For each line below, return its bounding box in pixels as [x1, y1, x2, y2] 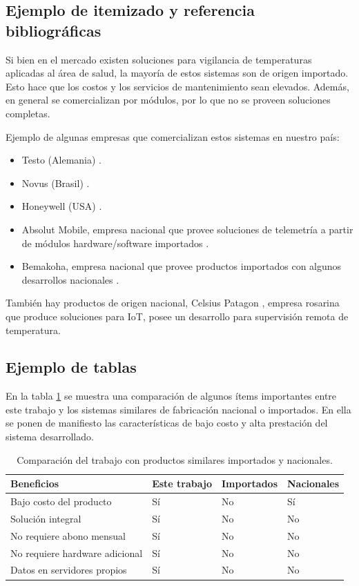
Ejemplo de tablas [6, 356, 137, 378]
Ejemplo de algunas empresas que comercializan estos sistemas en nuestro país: [6, 129, 340, 144]
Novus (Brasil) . [21, 175, 90, 190]
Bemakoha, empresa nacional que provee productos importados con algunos [21, 259, 342, 273]
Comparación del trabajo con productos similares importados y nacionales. [17, 452, 333, 467]
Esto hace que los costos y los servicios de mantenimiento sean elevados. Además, [6, 79, 349, 93]
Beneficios [10, 476, 59, 491]
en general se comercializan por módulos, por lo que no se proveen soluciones [6, 92, 331, 107]
